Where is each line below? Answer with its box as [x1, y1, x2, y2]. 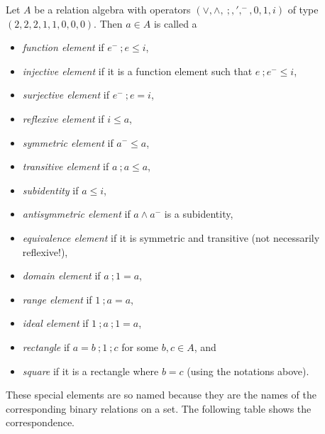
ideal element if [22, 316, 89, 330]
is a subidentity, [164, 206, 233, 221]
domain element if [22, 268, 101, 283]
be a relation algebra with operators [34, 2, 191, 16]
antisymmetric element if [22, 206, 131, 221]
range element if [22, 291, 92, 306]
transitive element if [22, 159, 109, 174]
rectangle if [22, 339, 70, 354]
